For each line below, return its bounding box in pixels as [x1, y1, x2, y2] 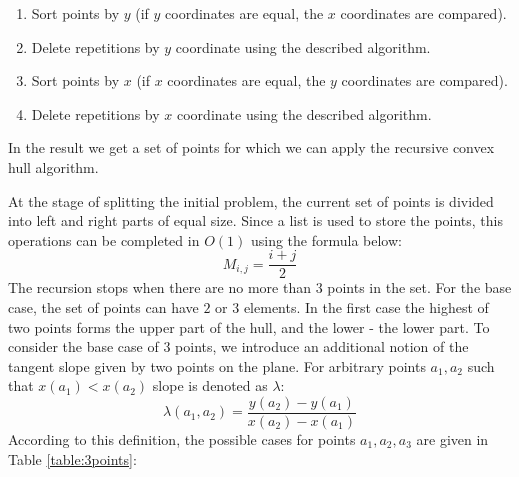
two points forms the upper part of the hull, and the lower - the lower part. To [8, 316, 490, 337]
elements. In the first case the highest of [243, 297, 489, 317]
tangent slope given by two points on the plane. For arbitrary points [8, 355, 426, 376]
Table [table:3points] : [8, 448, 137, 469]
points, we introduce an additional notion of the [175, 336, 469, 357]
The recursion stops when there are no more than [8, 277, 311, 298]
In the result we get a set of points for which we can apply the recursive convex [8, 137, 495, 158]
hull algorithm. [8, 156, 99, 177]
